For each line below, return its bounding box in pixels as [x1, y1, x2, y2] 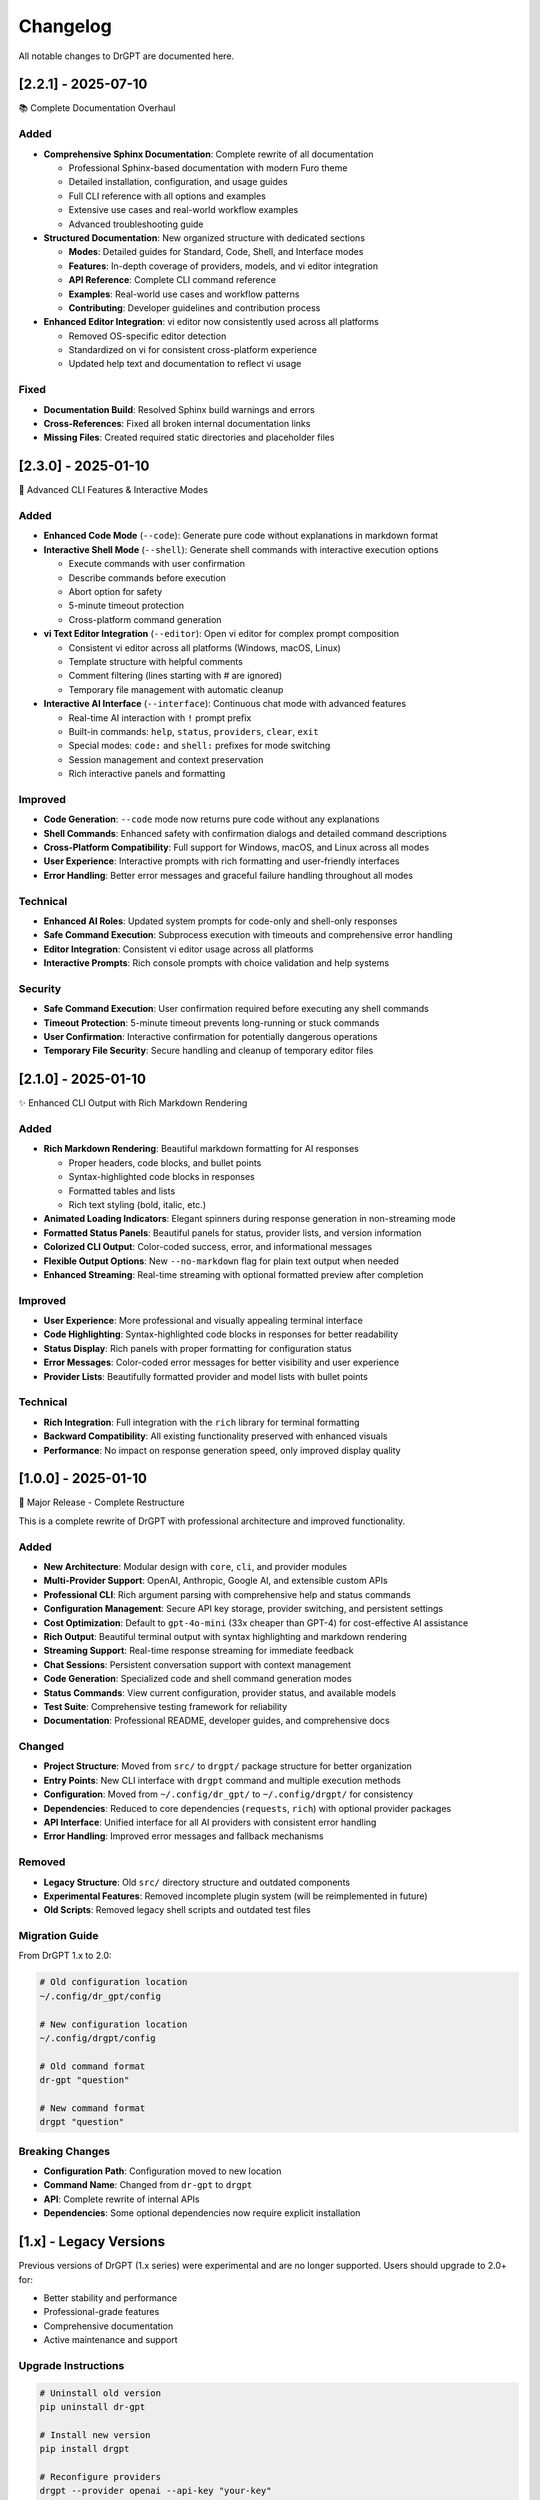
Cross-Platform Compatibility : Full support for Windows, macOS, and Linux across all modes [43, 841, 430, 853]
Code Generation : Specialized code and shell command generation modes [43, 1673, 352, 1685]
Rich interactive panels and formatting [68, 768, 226, 780]
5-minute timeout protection [68, 600, 185, 612]
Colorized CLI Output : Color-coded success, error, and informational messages [43, 1241, 373, 1253]
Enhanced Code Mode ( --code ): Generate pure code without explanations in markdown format [43, 530, 439, 542]
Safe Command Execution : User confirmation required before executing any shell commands [43, 1003, 430, 1015]
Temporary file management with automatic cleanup [68, 683, 284, 695]
